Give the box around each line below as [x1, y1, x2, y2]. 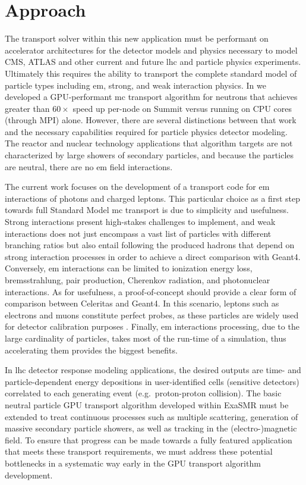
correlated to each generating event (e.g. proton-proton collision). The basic [5, 387, 282, 399]
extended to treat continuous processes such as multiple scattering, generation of [5, 410, 298, 423]
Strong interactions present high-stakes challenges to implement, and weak [5, 215, 276, 228]
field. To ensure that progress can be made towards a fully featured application [5, 433, 292, 446]
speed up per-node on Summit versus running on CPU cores [72, 102, 292, 114]
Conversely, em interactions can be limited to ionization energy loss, [5, 262, 253, 274]
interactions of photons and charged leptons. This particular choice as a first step [5, 192, 300, 204]
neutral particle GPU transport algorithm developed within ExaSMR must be [5, 398, 289, 411]
